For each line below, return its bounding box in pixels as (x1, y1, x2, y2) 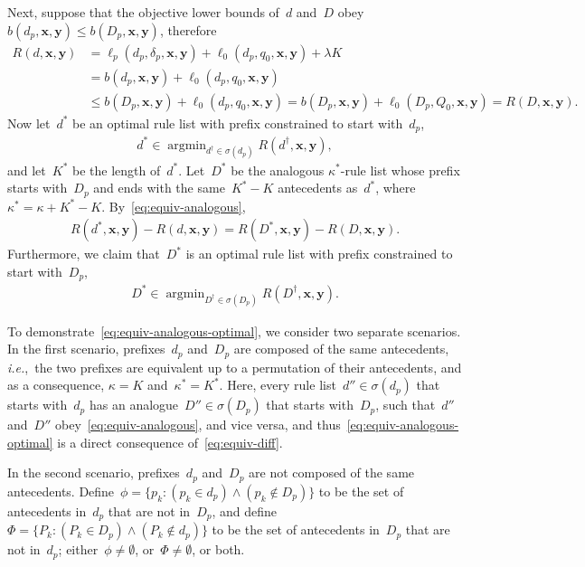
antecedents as (278, 178, 358, 197)
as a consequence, (7, 375, 105, 394)
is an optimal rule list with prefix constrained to (185, 244, 453, 263)
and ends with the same (93, 178, 225, 197)
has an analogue (89, 395, 179, 414)
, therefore (159, 20, 217, 39)
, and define (212, 501, 278, 520)
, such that (375, 395, 436, 414)
